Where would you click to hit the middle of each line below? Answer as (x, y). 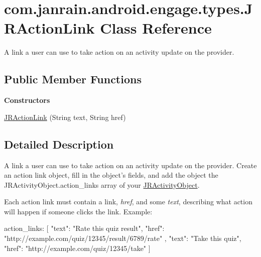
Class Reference (156, 28)
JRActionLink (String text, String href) (65, 117)
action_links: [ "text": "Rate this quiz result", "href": (84, 228)
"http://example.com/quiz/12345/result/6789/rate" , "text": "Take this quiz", (123, 238)
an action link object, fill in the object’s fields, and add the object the (111, 175)
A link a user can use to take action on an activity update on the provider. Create (130, 165)
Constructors (27, 100)
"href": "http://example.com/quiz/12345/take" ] (77, 248)
